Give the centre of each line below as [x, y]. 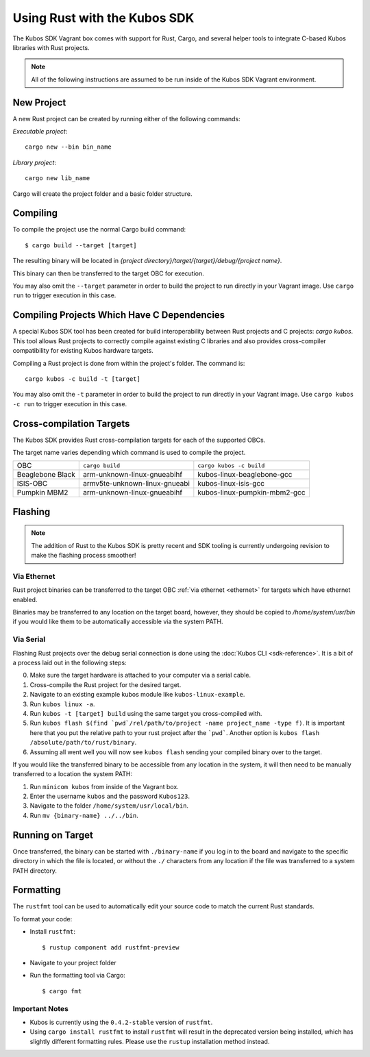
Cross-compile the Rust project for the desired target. [106, 684]
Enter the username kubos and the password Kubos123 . [110, 796]
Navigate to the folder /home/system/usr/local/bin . [109, 806]
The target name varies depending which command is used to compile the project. [129, 452]
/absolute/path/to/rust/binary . [83, 743]
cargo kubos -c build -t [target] [83, 379]
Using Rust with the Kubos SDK [103, 18]
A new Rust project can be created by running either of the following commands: [127, 119]
